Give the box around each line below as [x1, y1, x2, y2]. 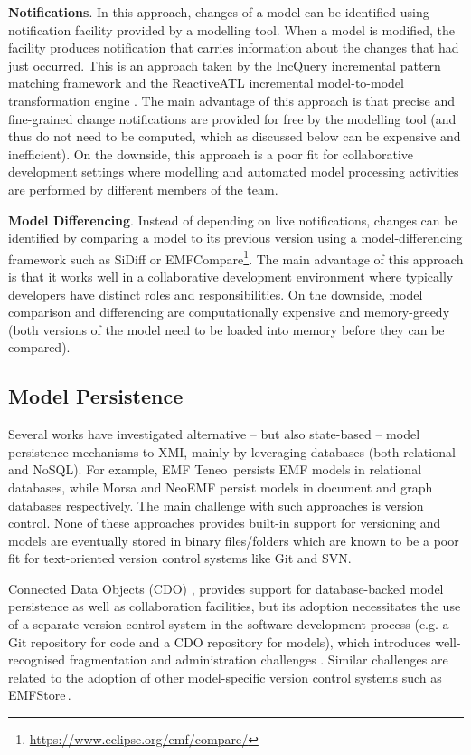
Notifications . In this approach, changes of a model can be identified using [8, 3, 429, 21]
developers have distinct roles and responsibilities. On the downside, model [8, 284, 423, 303]
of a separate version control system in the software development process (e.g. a [8, 615, 449, 634]
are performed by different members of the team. [8, 179, 278, 198]
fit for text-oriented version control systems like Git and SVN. [8, 549, 352, 568]
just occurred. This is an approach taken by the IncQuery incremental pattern [8, 55, 441, 74]
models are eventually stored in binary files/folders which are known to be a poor [8, 530, 459, 550]
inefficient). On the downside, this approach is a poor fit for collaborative [8, 144, 414, 163]
